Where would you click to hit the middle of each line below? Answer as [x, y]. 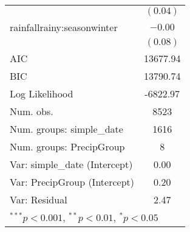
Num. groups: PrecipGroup [67, 146]
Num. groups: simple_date [66, 129]
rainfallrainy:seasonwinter [64, 27]
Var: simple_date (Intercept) [71, 164]
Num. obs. [32, 111]
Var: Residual [39, 199]
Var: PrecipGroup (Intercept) [72, 182]
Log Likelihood [42, 93]
